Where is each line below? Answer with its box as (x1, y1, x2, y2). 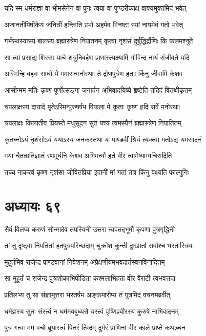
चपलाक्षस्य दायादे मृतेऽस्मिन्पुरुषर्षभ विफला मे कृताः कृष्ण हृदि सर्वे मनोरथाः (4, 101, 180, 111)
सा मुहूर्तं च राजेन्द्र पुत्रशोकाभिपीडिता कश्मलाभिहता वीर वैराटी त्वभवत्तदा (4, 273, 176, 283)
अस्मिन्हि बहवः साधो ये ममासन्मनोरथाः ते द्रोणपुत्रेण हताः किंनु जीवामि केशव (4, 68, 183, 79)
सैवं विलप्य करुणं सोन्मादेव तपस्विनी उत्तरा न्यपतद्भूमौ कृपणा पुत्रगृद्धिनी (4, 224, 175, 234)
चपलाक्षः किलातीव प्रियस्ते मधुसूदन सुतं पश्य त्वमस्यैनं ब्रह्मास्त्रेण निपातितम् (4, 118, 182, 128)
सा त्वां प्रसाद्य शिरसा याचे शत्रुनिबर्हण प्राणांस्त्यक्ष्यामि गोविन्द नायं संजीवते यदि (4, 52, 189, 62)
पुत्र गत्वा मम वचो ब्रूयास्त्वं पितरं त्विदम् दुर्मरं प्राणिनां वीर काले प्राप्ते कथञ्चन (4, 322, 185, 333)
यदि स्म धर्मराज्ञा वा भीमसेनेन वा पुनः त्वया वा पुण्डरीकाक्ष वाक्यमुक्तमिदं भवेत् (4, 3, 186, 13)
